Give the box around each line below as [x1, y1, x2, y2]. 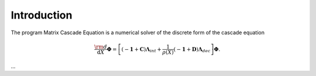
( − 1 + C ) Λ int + [121, 46, 162, 54]
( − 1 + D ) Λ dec [173, 46, 211, 54]
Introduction [11, 9, 73, 21]
